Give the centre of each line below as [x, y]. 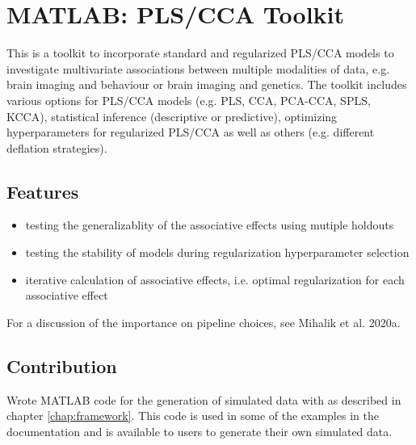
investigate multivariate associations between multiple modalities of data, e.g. [198, 68]
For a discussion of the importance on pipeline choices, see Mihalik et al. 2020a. [204, 322]
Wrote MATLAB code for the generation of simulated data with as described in [204, 399]
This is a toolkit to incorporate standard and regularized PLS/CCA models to [200, 53]
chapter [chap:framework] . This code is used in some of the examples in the [193, 416]
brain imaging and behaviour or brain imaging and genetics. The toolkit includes [207, 84]
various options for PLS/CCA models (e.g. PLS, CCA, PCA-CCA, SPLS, [189, 100]
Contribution [62, 365]
